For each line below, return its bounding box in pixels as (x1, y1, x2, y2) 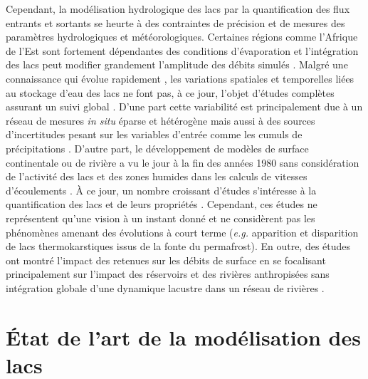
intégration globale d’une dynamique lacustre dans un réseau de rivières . (6, 280, 325, 295)
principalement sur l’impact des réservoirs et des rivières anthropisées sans (6, 266, 330, 281)
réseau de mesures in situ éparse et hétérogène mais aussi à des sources (6, 113, 315, 128)
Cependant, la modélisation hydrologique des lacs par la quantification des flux (6, 1, 350, 16)
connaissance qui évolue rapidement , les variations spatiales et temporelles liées (6, 71, 354, 85)
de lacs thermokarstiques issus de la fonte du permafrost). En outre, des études (6, 239, 351, 254)
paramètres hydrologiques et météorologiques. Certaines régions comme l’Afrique (6, 29, 358, 44)
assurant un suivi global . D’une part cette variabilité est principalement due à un (6, 99, 363, 114)
